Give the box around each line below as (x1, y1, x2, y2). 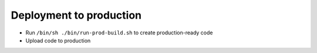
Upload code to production (25, 37, 91, 44)
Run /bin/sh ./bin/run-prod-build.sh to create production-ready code (25, 29, 213, 36)
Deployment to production (11, 9, 142, 22)
